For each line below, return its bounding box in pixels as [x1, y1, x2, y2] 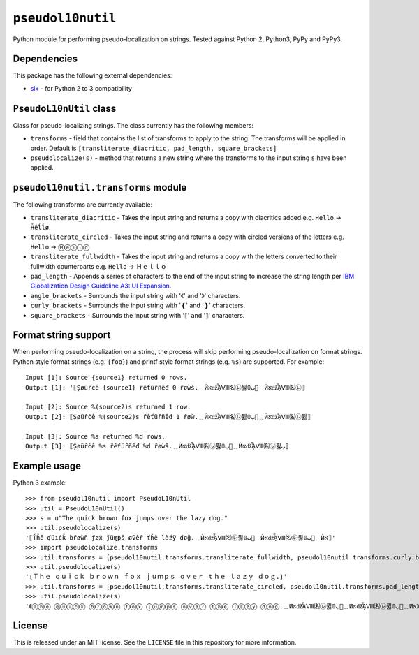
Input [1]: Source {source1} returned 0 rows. [25, 374, 188, 382]
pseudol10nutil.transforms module [13, 182, 187, 193]
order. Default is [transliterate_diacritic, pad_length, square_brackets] [30, 144, 277, 152]
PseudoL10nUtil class [13, 102, 117, 115]
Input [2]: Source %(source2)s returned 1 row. [25, 403, 191, 411]
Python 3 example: [13, 478, 67, 487]
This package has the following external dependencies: [13, 71, 172, 80]
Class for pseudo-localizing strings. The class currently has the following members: [13, 121, 254, 129]
